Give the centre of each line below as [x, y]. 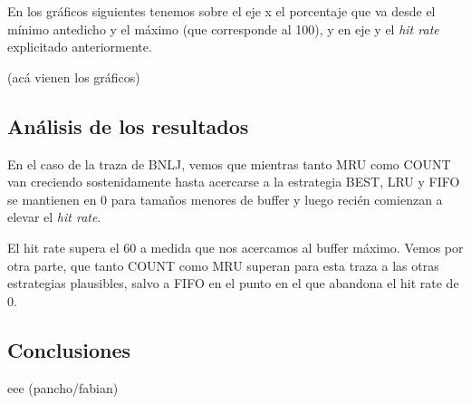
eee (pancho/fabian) [63, 387]
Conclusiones [69, 349]
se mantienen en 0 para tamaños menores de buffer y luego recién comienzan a [225, 199]
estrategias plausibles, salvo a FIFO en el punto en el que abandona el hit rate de [233, 283]
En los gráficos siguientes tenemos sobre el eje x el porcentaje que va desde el [221, 11]
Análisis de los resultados [128, 125]
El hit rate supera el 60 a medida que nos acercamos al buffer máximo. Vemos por [235, 247]
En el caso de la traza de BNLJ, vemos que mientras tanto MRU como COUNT [229, 164]
